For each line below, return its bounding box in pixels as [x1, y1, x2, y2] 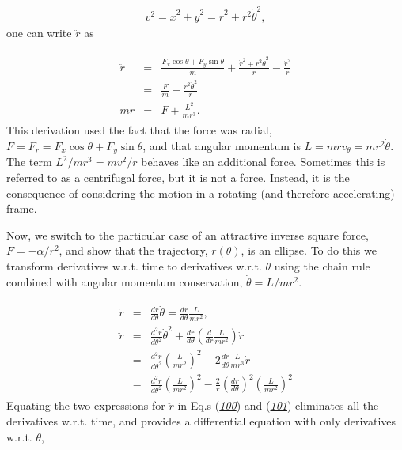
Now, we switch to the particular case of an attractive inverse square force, [6, 226, 369, 243]
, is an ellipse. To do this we [241, 242, 377, 259]
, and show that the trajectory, [59, 242, 208, 259]
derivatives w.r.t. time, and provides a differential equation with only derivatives [6, 413, 396, 429]
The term [6, 153, 52, 170]
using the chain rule [274, 258, 370, 274]
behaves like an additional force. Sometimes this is [141, 153, 385, 170]
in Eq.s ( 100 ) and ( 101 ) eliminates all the [177, 397, 379, 414]
